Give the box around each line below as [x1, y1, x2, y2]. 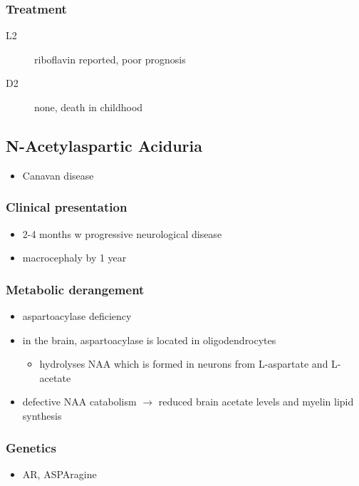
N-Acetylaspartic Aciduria [6, 134, 202, 156]
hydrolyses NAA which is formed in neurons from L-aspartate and [39, 356, 328, 371]
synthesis [22, 408, 62, 423]
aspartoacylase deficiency [22, 309, 132, 324]
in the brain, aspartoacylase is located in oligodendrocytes [22, 332, 276, 347]
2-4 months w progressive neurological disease [22, 226, 222, 241]
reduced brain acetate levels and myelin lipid [158, 394, 354, 409]
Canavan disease [22, 167, 94, 182]
